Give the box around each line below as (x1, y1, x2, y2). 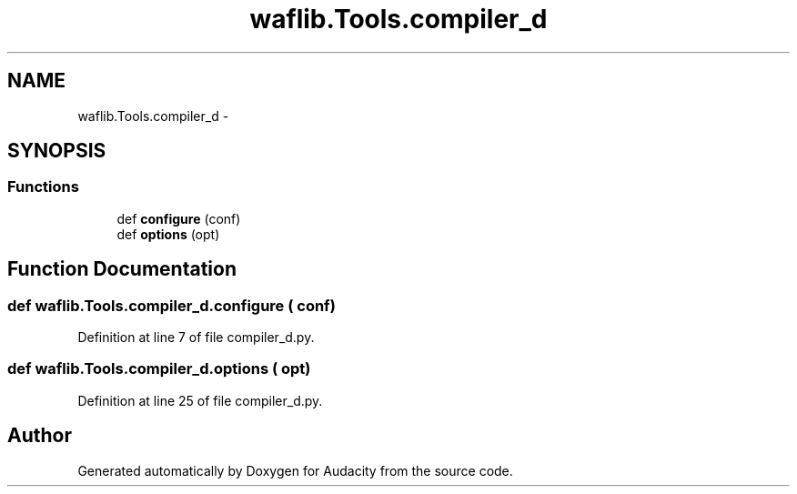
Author (7, 424, 72, 448)
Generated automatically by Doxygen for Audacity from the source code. (77, 462, 513, 479)
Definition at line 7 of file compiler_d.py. (77, 329, 315, 346)
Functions (7, 177, 79, 197)
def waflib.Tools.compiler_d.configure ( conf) (7, 296, 336, 315)
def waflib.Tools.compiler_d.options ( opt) (7, 359, 311, 378)
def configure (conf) (116, 210, 241, 227)
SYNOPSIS (7, 139, 106, 163)
